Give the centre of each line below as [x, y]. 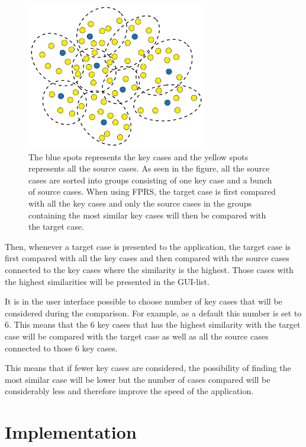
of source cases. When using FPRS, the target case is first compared [152, 191]
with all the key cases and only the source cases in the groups [140, 203]
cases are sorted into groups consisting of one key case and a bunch [150, 180]
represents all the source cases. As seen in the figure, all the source [149, 168]
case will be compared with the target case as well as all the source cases [137, 336]
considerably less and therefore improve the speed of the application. [129, 391]
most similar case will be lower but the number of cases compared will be [138, 379]
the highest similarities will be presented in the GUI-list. [107, 281]
